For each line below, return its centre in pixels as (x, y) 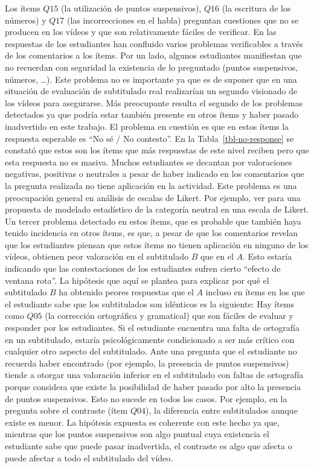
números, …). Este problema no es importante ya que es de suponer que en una (151, 79)
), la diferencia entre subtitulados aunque (222, 410)
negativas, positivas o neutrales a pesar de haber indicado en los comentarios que (155, 174)
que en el (217, 256)
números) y (26, 20)
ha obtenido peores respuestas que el (126, 292)
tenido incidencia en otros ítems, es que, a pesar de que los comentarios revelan (152, 233)
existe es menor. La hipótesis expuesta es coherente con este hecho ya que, (142, 422)
